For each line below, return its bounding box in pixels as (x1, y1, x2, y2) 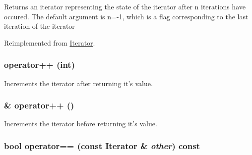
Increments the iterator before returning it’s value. (4, 118, 157, 129)
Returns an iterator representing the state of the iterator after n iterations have (4, 1, 246, 11)
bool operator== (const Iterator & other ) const (4, 139, 200, 152)
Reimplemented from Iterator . (4, 37, 95, 48)
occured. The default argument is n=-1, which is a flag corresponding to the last (4, 11, 249, 21)
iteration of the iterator (4, 21, 75, 31)
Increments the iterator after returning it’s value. (4, 78, 153, 88)
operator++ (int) (4, 58, 75, 71)
